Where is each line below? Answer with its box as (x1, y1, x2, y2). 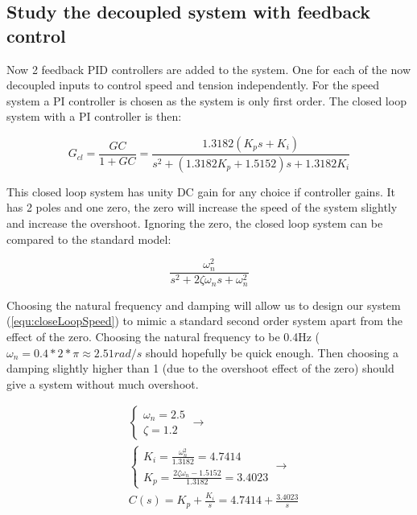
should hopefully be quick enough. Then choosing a (145, 344, 399, 360)
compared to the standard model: (6, 230, 171, 247)
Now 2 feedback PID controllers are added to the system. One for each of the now (6, 60, 411, 77)
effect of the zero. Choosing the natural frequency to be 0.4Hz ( (6, 328, 320, 344)
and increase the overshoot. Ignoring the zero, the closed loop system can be (6, 215, 383, 232)
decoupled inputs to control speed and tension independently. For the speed (6, 76, 380, 93)
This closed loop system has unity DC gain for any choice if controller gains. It (6, 183, 395, 200)
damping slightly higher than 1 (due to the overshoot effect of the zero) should (6, 360, 394, 377)
